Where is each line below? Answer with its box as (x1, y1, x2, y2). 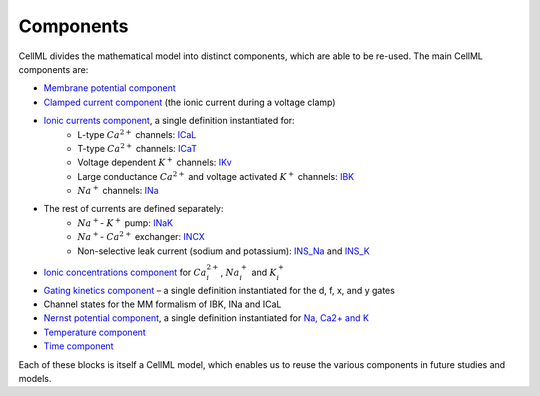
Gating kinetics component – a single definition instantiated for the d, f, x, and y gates (43, 284, 395, 296)
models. (18, 372, 52, 384)
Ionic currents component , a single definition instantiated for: (43, 115, 295, 127)
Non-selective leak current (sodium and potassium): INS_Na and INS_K (77, 245, 370, 257)
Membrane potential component (43, 82, 177, 94)
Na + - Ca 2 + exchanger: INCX (77, 230, 205, 243)
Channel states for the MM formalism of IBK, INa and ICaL (43, 298, 282, 310)
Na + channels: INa (77, 183, 159, 197)
